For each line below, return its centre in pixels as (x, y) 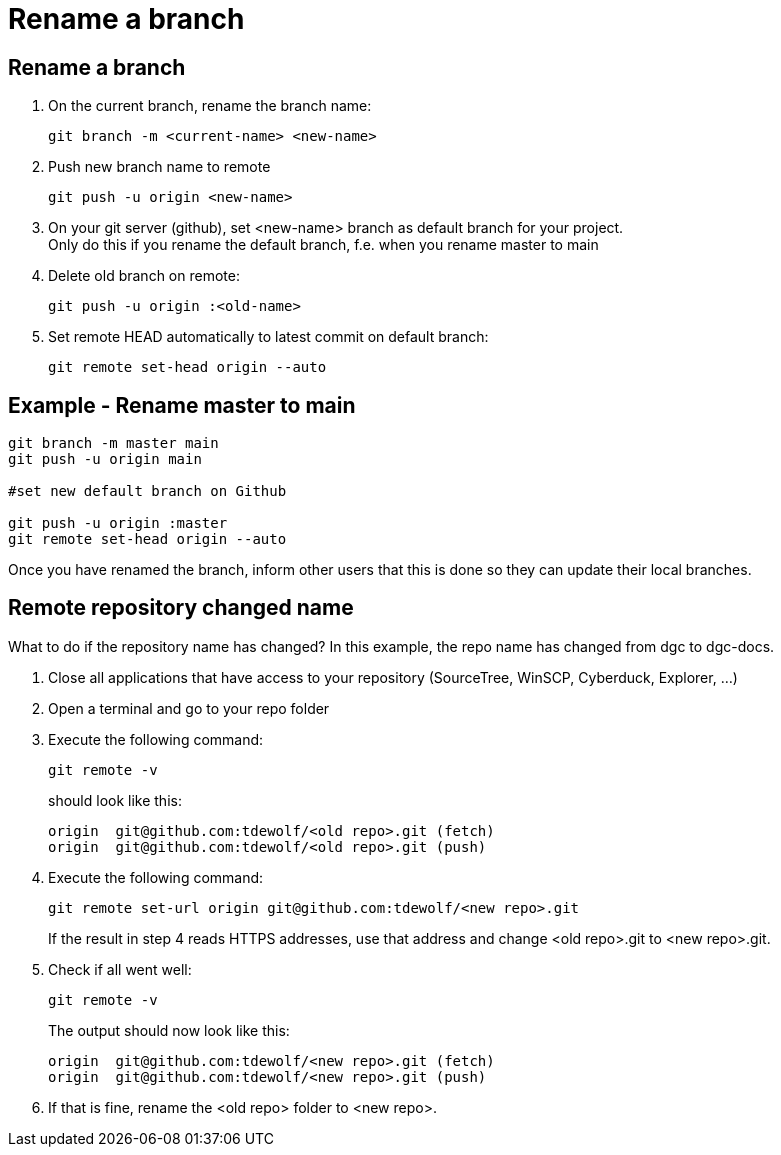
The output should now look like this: (169, 1030)
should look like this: (115, 800)
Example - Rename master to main (182, 405)
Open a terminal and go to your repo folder (189, 708)
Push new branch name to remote (159, 167)
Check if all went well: (120, 969)
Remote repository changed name (181, 608)
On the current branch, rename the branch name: (210, 106)
